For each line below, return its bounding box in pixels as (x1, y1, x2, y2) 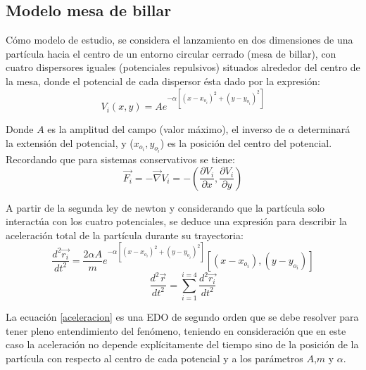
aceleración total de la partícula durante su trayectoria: (6, 227, 244, 242)
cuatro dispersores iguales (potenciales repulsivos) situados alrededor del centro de (6, 60, 360, 75)
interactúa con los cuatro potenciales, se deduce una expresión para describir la (6, 214, 347, 229)
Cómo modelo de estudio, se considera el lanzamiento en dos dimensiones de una (6, 32, 353, 47)
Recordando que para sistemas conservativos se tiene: (6, 152, 235, 167)
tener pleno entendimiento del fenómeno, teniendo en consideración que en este (6, 323, 346, 338)
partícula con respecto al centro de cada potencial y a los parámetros (6, 350, 303, 365)
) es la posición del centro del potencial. (160, 135, 332, 150)
